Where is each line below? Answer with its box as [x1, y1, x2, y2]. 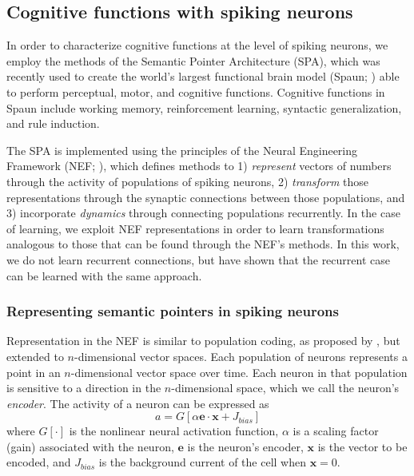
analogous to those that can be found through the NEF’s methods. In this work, [6, 236, 400, 252]
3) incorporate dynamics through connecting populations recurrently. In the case [6, 204, 400, 221]
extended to [6, 347, 64, 364]
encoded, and [6, 454, 71, 470]
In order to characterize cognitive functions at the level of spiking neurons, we [6, 37, 388, 54]
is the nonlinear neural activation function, [69, 422, 279, 439]
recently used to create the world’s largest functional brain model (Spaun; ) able [6, 68, 400, 85]
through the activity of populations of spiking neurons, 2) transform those [6, 173, 369, 189]
